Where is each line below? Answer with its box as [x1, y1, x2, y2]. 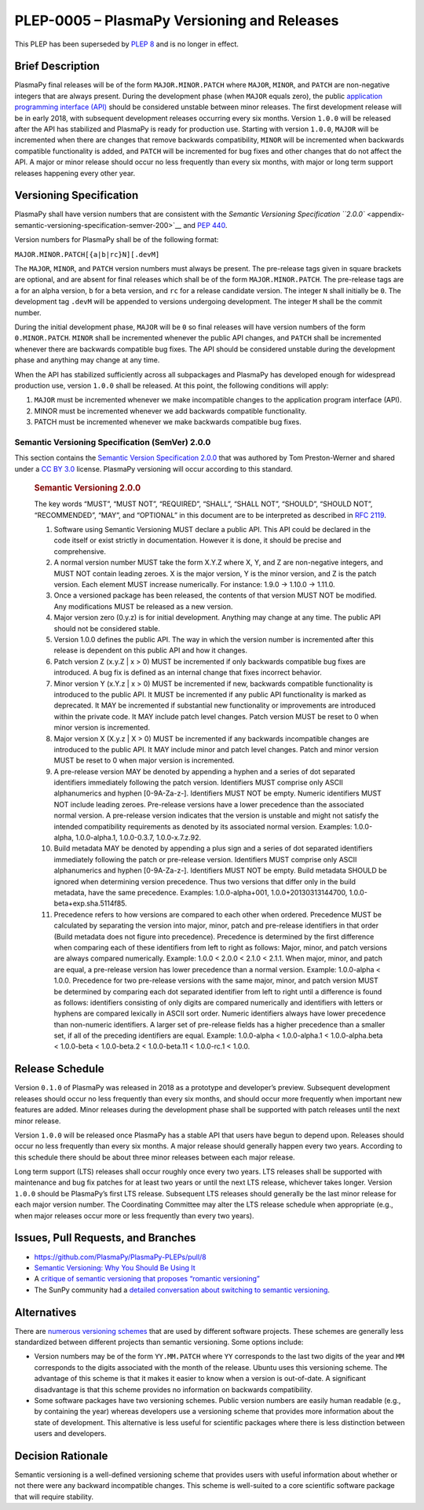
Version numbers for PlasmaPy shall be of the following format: [14, 235, 219, 244]
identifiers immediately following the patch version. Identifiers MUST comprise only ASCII [53, 778, 343, 788]
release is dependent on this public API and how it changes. [53, 645, 247, 656]
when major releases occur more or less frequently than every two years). [14, 1211, 254, 1220]
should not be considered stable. [53, 623, 161, 633]
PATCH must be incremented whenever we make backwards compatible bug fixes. [34, 417, 302, 427]
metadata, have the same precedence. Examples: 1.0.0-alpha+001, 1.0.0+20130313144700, [53, 887, 348, 897]
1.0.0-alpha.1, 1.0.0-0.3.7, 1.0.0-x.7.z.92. [75, 833, 202, 843]
